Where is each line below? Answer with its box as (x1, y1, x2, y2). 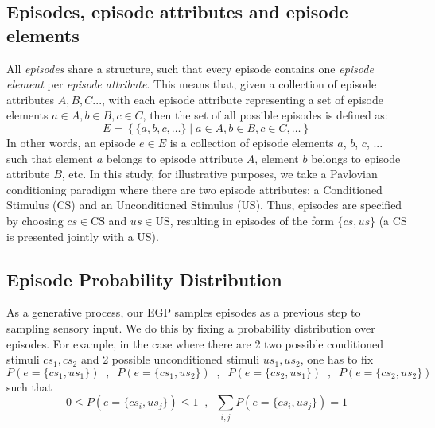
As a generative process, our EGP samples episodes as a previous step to (6, 304, 361, 321)
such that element (6, 150, 93, 166)
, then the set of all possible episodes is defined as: (142, 107, 388, 123)
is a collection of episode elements (169, 134, 334, 150)
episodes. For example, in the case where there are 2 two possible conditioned (6, 335, 383, 352)
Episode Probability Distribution (6, 267, 282, 291)
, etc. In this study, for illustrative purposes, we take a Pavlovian (61, 165, 378, 182)
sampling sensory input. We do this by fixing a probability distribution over (6, 319, 375, 336)
